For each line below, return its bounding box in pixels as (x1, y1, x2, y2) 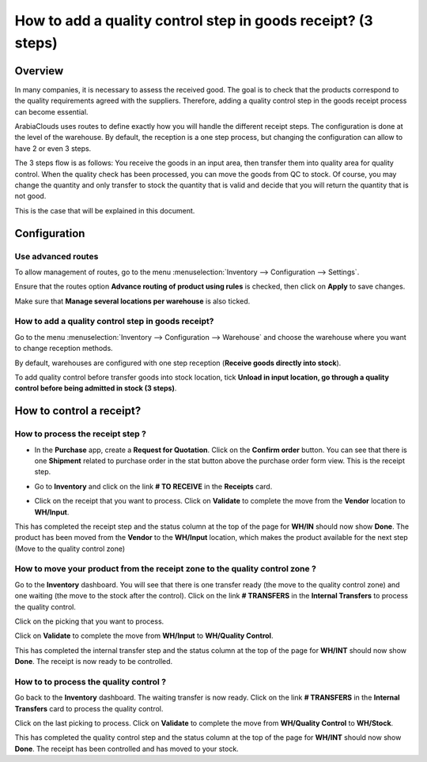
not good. (14, 191, 47, 201)
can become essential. (14, 107, 89, 116)
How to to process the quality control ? (14, 676, 166, 687)
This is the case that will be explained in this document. (14, 206, 195, 215)
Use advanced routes (14, 251, 99, 262)
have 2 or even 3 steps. (14, 143, 92, 153)
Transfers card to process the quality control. (14, 704, 164, 713)
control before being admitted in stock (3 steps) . (14, 383, 177, 393)
